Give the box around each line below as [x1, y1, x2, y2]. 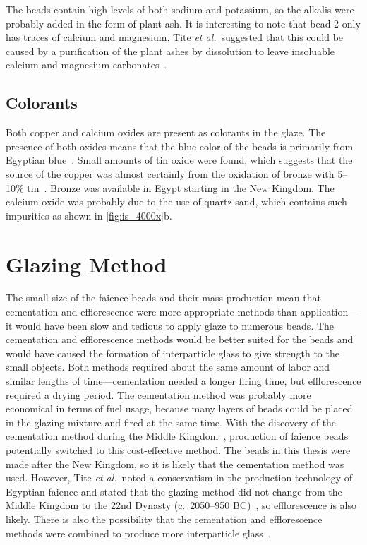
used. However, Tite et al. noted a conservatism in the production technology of [6, 470, 353, 485]
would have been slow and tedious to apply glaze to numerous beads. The [15, 318, 335, 333]
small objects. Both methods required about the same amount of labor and [6, 359, 330, 374]
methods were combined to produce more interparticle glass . [6, 525, 271, 540]
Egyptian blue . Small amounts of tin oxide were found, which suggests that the [6, 152, 353, 167]
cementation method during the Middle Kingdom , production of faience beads [6, 429, 349, 443]
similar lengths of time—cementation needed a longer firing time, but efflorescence [6, 373, 361, 388]
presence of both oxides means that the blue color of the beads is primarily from [6, 138, 354, 153]
